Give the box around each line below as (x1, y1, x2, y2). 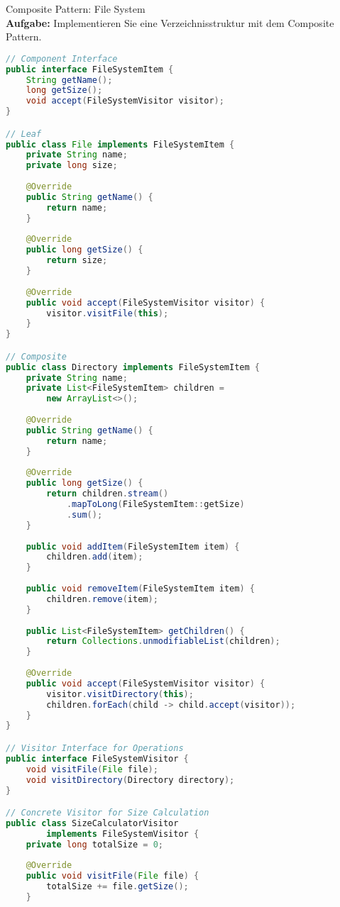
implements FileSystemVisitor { (46, 828, 199, 839)
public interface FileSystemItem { (6, 64, 174, 74)
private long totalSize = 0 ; (26, 839, 164, 850)
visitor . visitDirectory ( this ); (46, 689, 194, 699)
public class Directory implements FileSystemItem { (6, 362, 260, 372)
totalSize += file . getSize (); (46, 881, 189, 892)
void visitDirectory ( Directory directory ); (26, 774, 235, 785)
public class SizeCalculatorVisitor (6, 818, 179, 828)
